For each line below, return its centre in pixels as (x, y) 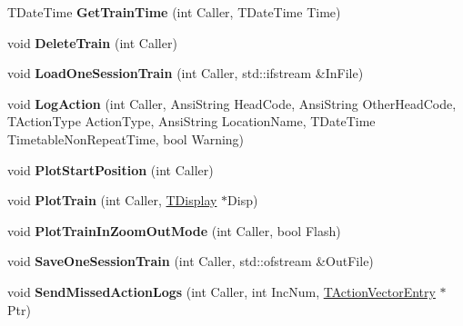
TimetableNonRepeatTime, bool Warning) (126, 138)
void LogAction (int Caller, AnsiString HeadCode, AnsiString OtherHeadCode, (232, 103)
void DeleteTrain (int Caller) (92, 42)
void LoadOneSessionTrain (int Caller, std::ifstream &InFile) (186, 73)
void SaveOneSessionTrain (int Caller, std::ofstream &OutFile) (191, 261)
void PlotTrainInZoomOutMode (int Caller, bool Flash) (174, 230)
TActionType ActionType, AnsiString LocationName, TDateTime (191, 121)
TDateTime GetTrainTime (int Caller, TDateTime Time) (174, 12)
